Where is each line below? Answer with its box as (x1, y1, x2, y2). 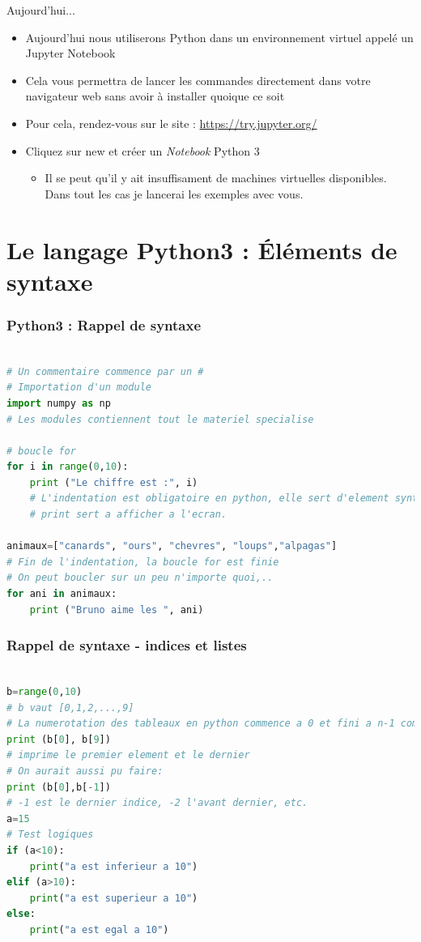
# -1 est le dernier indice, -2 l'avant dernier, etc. (6, 797, 308, 809)
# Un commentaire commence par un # (6, 365, 204, 377)
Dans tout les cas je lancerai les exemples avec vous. (45, 185, 304, 202)
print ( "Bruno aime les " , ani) (29, 603, 204, 616)
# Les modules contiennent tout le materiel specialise (6, 413, 314, 425)
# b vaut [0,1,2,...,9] (6, 701, 134, 714)
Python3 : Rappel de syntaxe (6, 314, 202, 335)
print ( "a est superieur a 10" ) (29, 892, 198, 904)
